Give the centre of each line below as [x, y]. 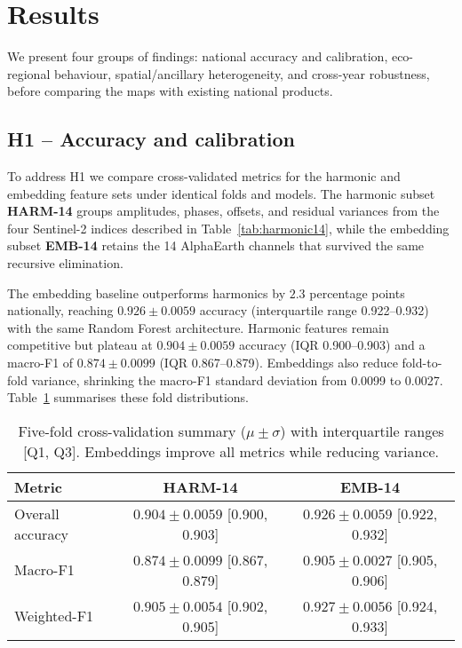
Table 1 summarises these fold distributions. [128, 397]
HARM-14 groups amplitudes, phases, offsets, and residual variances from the [223, 211]
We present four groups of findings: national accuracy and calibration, [198, 56]
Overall [37, 513]
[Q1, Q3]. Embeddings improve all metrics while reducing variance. [231, 451]
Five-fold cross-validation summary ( [132, 431]
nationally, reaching [60, 310]
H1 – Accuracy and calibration [151, 139]
